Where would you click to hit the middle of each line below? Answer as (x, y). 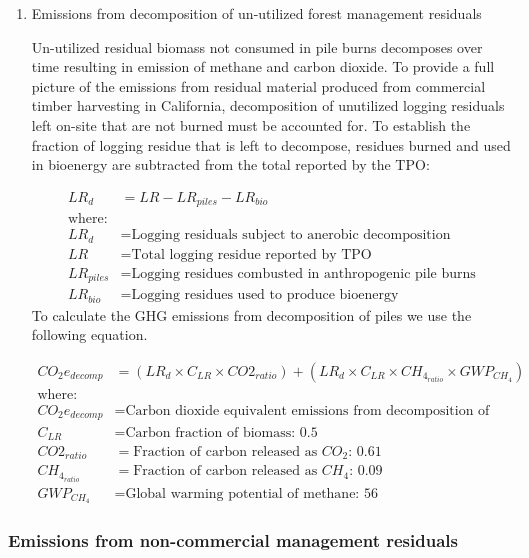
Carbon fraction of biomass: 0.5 (221, 432)
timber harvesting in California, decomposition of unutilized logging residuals (268, 105)
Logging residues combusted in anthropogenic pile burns (303, 273)
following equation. (89, 334)
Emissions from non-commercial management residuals (233, 540)
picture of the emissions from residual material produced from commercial (258, 85)
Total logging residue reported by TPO (251, 254)
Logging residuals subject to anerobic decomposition (291, 235)
